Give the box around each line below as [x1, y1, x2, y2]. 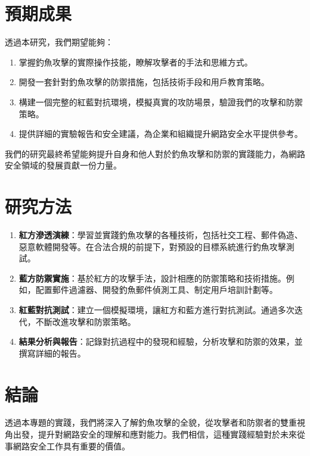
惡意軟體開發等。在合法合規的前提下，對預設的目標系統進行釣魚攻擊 [18, 240, 286, 252]
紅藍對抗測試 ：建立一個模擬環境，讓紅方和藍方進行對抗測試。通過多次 [18, 303, 294, 316]
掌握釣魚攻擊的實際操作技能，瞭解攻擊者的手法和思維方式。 [18, 55, 253, 68]
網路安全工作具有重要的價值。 [13, 439, 130, 452]
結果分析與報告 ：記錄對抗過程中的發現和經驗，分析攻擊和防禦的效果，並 [18, 335, 303, 348]
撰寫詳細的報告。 [18, 346, 86, 359]
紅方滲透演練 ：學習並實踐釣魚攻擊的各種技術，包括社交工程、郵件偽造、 [18, 229, 303, 241]
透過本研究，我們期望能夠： [5, 36, 113, 48]
